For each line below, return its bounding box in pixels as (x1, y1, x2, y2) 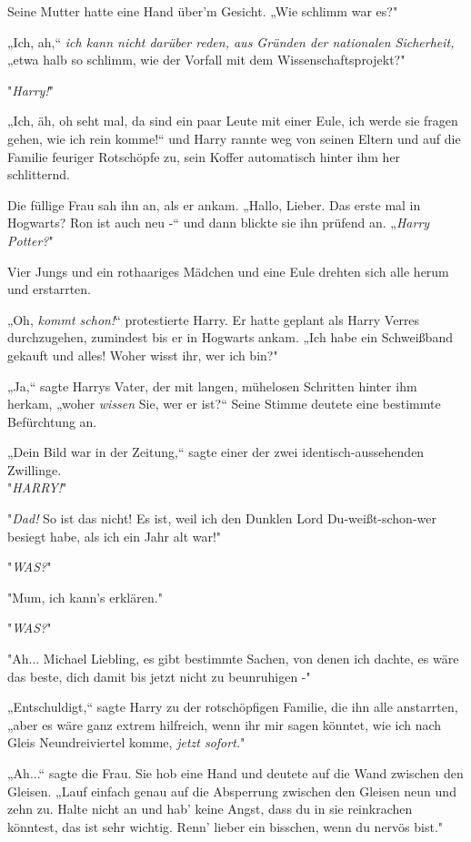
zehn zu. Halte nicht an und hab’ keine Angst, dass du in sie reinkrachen (7, 799, 413, 818)
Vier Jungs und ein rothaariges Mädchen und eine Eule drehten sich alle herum (7, 261, 449, 280)
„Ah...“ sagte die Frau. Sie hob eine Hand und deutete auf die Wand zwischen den (7, 764, 464, 782)
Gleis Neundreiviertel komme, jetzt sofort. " (7, 733, 246, 752)
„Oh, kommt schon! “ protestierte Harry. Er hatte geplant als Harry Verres (7, 309, 420, 329)
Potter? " (7, 230, 54, 249)
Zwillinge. (7, 460, 62, 479)
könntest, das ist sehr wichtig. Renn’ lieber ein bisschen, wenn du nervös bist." (7, 817, 444, 836)
